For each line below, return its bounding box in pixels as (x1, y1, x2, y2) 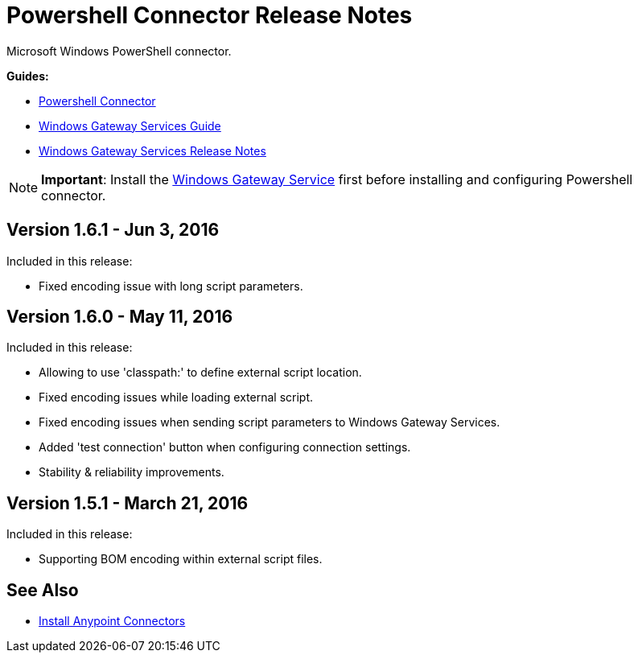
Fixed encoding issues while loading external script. (39, 390, 314, 405)
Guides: (6, 68, 49, 83)
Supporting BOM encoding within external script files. (39, 552, 323, 566)
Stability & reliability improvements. (39, 465, 224, 480)
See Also (6, 579, 79, 600)
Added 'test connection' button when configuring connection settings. (39, 440, 411, 455)
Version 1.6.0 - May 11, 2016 (6, 307, 233, 327)
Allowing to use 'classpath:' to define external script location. (39, 365, 362, 380)
